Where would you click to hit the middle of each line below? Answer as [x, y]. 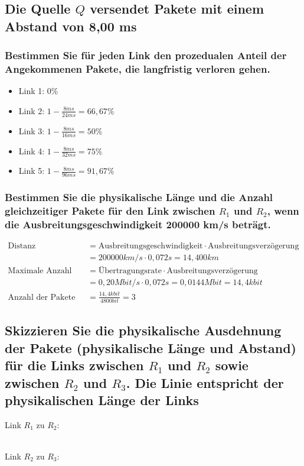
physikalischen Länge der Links [102, 400]
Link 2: [32, 110]
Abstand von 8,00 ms [71, 26]
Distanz [22, 246]
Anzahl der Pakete [42, 297]
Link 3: [32, 130]
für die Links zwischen [74, 365]
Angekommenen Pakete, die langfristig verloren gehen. [138, 69]
